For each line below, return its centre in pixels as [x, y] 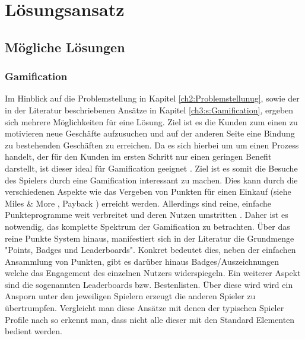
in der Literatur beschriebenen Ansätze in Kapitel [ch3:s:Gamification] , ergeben [149, 110]
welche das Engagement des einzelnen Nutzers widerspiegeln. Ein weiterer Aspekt [153, 273]
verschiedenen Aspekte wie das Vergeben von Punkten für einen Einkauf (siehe [148, 191]
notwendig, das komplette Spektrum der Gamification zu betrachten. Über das [147, 226]
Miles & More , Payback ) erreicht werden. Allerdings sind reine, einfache [138, 203]
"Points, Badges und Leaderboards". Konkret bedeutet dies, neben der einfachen [150, 250]
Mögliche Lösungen [65, 47]
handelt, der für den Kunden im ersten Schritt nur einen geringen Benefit [138, 156]
